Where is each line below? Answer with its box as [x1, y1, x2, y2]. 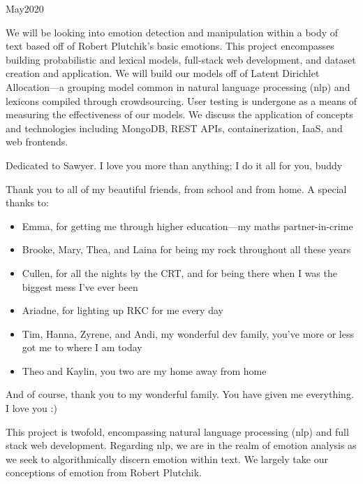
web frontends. [6, 134, 68, 149]
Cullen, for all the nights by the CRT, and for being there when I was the [22, 265, 337, 280]
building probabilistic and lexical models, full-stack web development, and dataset [6, 52, 356, 66]
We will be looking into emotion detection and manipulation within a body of [6, 24, 339, 39]
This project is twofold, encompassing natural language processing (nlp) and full [6, 424, 349, 439]
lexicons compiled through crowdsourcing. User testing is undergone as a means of [6, 93, 357, 108]
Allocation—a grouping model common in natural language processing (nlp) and [6, 79, 350, 94]
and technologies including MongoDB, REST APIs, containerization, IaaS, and [6, 120, 343, 135]
